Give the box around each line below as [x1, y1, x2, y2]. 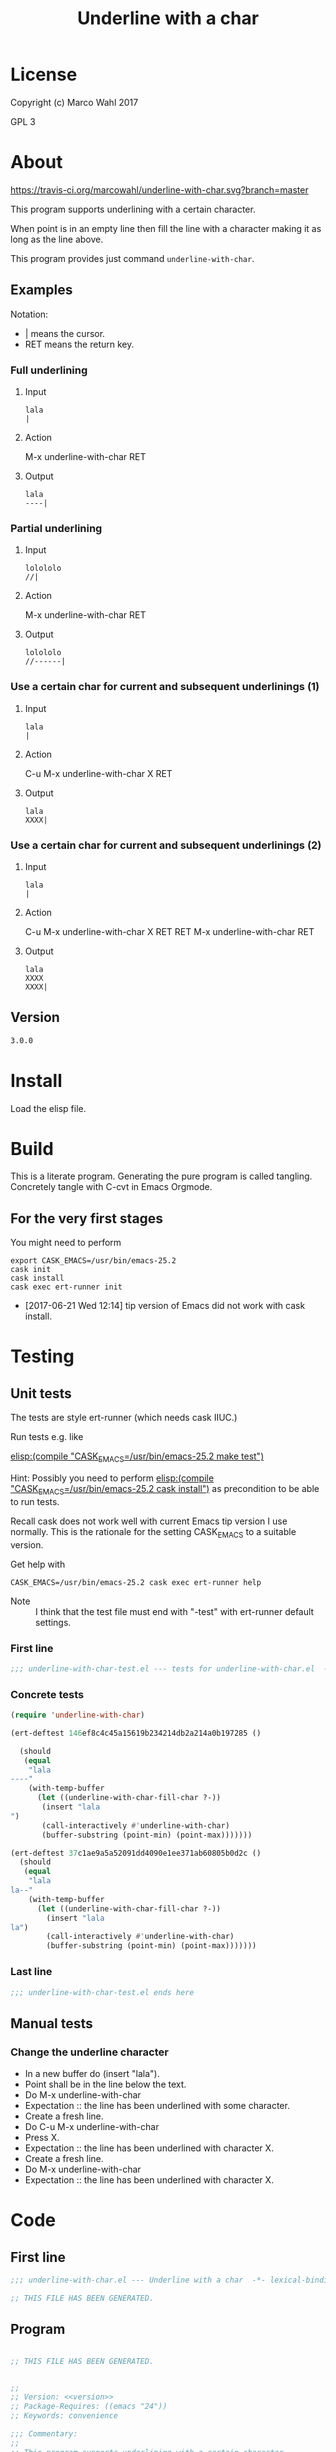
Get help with [10, 1558, 66, 1570]
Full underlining [10, 363, 88, 377]
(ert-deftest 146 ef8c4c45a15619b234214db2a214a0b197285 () [10, 1728, 262, 1738]
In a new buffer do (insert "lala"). [24, 2068, 160, 2080]
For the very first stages [10, 1210, 164, 1227]
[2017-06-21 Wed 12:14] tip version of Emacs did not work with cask [24, 1300, 306, 1312]
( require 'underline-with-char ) [10, 1710, 145, 1721]
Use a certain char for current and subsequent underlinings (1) [10, 680, 320, 694]
